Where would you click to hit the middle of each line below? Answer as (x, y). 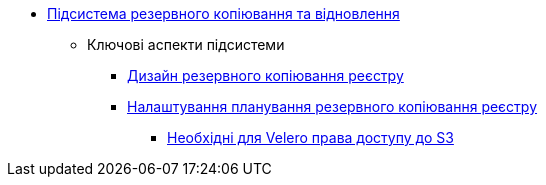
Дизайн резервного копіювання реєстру (265, 75)
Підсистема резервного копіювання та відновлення (223, 13)
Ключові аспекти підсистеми (186, 44)
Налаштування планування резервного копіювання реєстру (332, 106)
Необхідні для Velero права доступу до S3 (310, 137)
